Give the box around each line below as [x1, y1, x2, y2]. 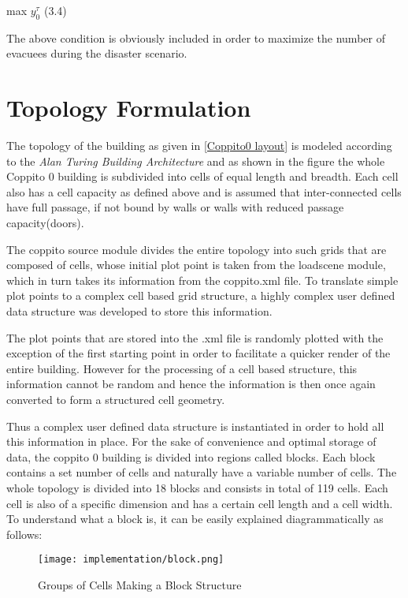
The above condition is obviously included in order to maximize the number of [6, 29, 385, 46]
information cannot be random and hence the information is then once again [6, 376, 376, 392]
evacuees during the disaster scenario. [6, 45, 187, 62]
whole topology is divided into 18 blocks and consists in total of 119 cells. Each [6, 479, 388, 495]
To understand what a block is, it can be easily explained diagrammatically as [6, 510, 384, 527]
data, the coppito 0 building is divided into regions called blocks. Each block [6, 448, 376, 465]
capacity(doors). [6, 215, 84, 231]
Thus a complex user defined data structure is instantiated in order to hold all [6, 417, 384, 434]
